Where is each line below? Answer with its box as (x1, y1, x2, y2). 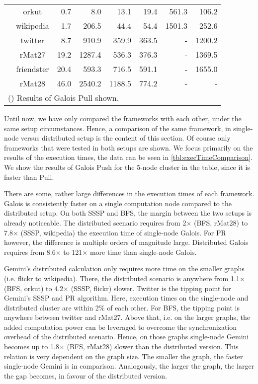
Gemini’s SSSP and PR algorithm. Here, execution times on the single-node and (4, 293, 249, 303)
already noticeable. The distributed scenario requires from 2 (4, 217, 186, 228)
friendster (16, 63, 49, 75)
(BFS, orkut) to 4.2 (4, 283, 64, 293)
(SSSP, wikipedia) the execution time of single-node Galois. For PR (20, 227, 226, 237)
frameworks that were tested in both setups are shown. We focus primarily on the (4, 142, 253, 153)
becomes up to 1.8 (4, 341, 59, 352)
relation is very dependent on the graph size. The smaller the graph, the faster (4, 351, 243, 361)
